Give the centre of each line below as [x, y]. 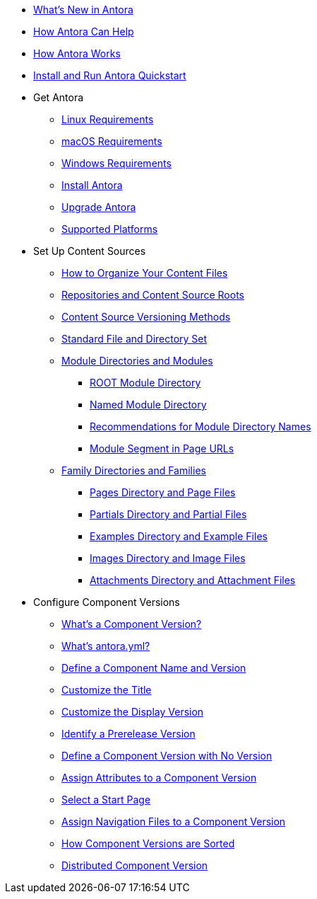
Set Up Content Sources [90, 251]
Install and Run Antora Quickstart [110, 75]
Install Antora [92, 185]
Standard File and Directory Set [134, 339]
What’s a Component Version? [132, 624]
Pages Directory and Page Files [163, 492]
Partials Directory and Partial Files [168, 514]
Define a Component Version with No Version [167, 756]
